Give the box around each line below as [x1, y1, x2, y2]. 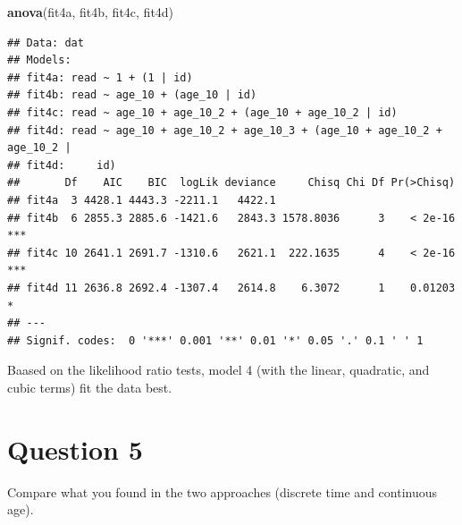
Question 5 [7, 430, 143, 467]
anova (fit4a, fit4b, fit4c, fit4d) [7, 3, 174, 21]
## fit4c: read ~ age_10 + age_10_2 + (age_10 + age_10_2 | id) [7, 106, 398, 119]
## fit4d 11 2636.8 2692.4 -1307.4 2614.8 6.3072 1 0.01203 [7, 281, 456, 294]
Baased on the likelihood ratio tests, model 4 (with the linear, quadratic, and [7, 360, 430, 379]
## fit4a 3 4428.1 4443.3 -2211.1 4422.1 [7, 193, 276, 207]
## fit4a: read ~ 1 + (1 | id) [7, 71, 193, 84]
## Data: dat [7, 36, 84, 49]
